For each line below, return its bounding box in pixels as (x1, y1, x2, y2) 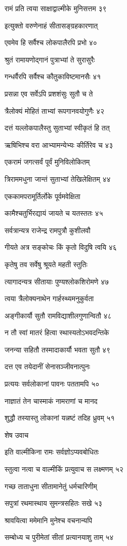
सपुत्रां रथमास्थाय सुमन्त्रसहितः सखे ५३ (5, 498, 103, 508)
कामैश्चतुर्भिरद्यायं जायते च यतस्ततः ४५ (5, 208, 103, 218)
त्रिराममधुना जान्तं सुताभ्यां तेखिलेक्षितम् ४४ (5, 173, 111, 184)
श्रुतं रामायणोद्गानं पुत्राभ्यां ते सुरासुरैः (5, 54, 95, 65)
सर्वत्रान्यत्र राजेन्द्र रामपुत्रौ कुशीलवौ (5, 224, 91, 235)
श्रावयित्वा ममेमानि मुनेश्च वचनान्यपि (5, 515, 93, 525)
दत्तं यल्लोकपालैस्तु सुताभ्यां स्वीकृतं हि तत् (5, 122, 110, 133)
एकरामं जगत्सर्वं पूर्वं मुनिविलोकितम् (5, 156, 90, 167)
